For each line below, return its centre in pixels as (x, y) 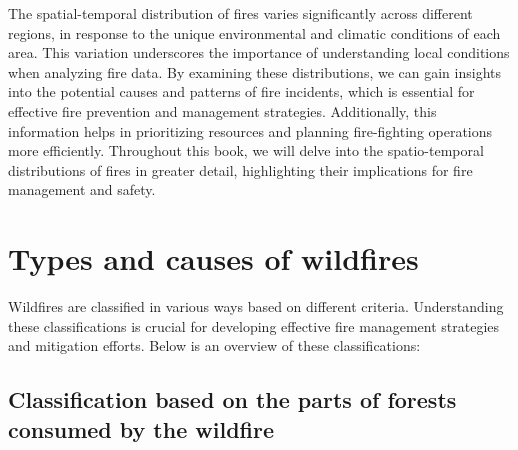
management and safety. (82, 189)
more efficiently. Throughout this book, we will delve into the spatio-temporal (246, 150)
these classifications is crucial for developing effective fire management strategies (254, 325)
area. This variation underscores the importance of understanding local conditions (259, 52)
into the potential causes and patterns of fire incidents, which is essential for (241, 91)
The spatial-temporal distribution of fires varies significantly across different (240, 13)
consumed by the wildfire (141, 428)
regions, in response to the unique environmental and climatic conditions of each (254, 32)
